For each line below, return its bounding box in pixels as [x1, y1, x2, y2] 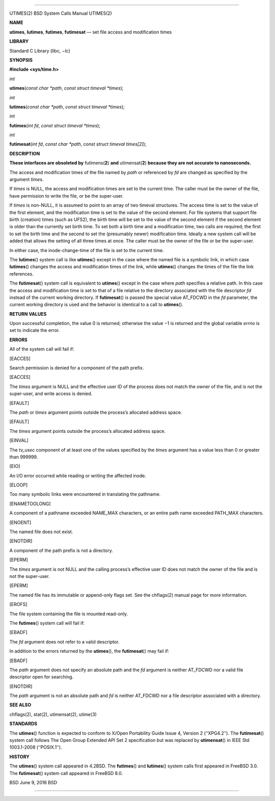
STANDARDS [9, 721, 38, 727]
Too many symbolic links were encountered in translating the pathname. [9, 491, 161, 498]
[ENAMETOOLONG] [9, 501, 51, 507]
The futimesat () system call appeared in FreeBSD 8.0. [9, 770, 123, 776]
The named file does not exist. [9, 529, 73, 535]
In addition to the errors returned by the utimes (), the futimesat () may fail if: [9, 648, 170, 654]
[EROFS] [9, 601, 28, 607]
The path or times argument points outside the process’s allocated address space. [9, 409, 182, 415]
